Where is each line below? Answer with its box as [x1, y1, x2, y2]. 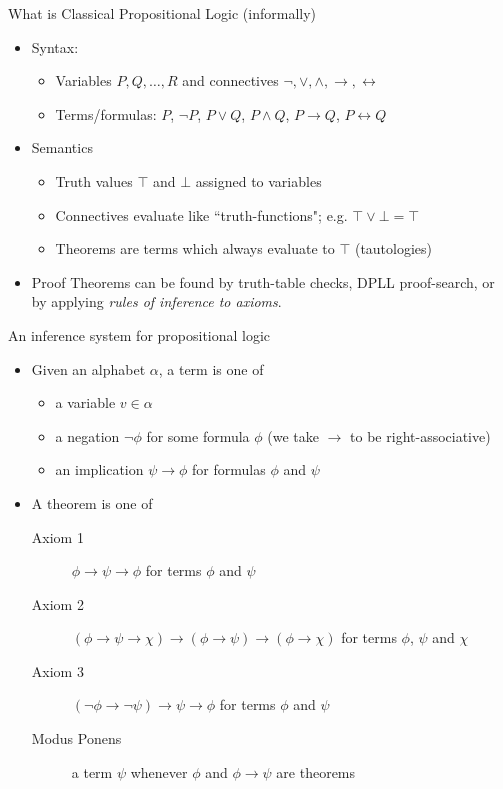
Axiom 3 [31, 660, 84, 681]
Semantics [31, 137, 93, 158]
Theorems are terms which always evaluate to [55, 238, 335, 259]
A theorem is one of [31, 492, 153, 513]
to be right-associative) [350, 425, 491, 446]
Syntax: [31, 36, 79, 57]
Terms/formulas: [55, 103, 157, 124]
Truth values [55, 170, 133, 191]
